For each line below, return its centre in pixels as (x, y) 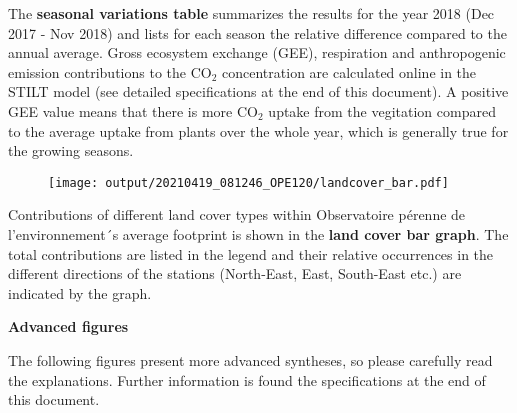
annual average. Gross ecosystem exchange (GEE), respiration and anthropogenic (257, 52)
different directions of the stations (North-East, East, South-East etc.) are (235, 273)
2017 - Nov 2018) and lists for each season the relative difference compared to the (257, 32)
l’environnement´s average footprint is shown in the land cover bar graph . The (258, 234)
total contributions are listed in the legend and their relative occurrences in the (251, 253)
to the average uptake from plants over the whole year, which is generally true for (258, 130)
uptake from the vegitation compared (382, 110)
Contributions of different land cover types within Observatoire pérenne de (237, 214)
